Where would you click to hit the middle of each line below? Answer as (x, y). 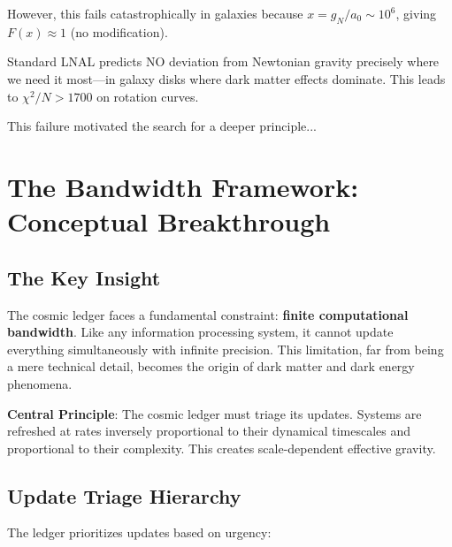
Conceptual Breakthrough (169, 221)
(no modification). (119, 31)
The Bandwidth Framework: (183, 186)
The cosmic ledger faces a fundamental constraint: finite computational (208, 314)
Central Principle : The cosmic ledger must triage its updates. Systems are (215, 413)
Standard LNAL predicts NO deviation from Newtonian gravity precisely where (223, 61)
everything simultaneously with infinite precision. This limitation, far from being (226, 349)
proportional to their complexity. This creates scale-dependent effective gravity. (222, 448)
